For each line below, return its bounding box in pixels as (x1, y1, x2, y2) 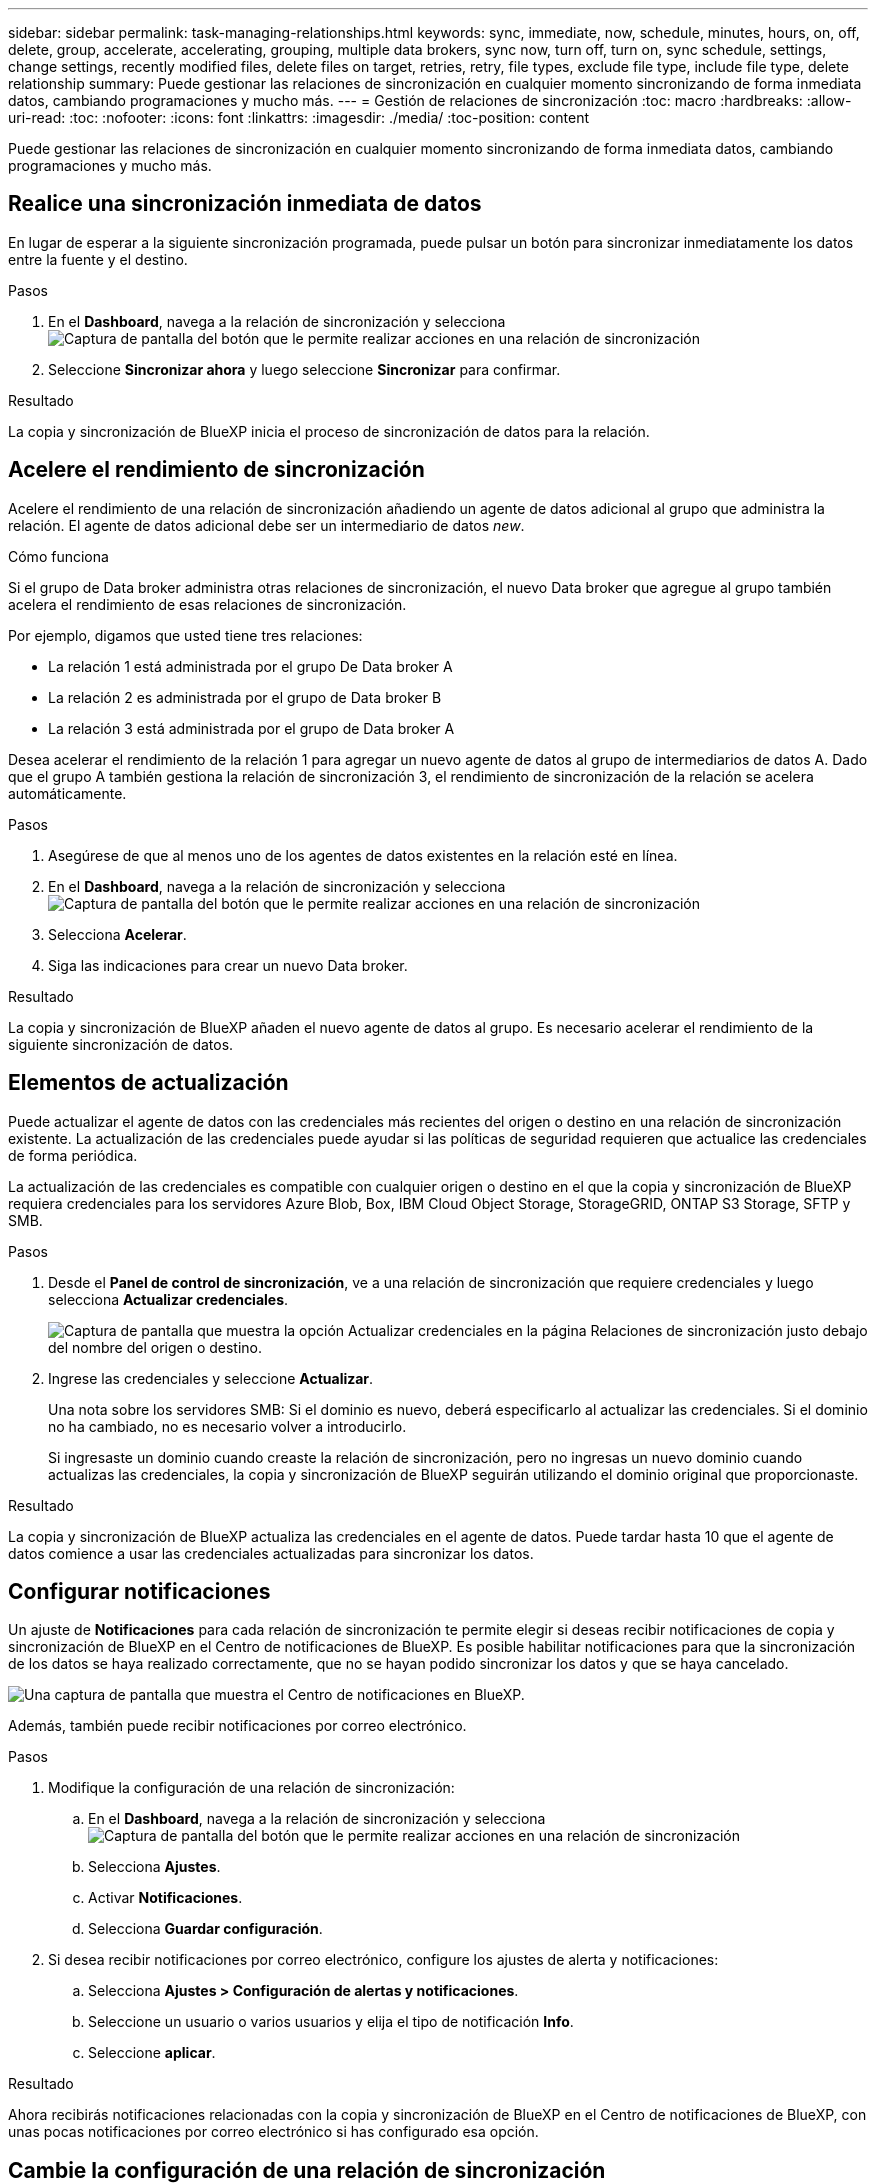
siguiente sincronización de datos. (8, 1035, 234, 1053)
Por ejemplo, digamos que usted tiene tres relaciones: (8, 626, 363, 644)
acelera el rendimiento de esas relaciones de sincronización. (8, 595, 407, 613)
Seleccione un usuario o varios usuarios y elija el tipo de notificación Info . (88, 2013, 574, 2031)
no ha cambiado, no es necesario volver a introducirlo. (48, 1417, 407, 1435)
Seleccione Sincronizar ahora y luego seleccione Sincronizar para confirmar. (48, 360, 561, 378)
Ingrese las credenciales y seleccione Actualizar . (48, 1369, 374, 1387)
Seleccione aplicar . (88, 2044, 216, 2062)
